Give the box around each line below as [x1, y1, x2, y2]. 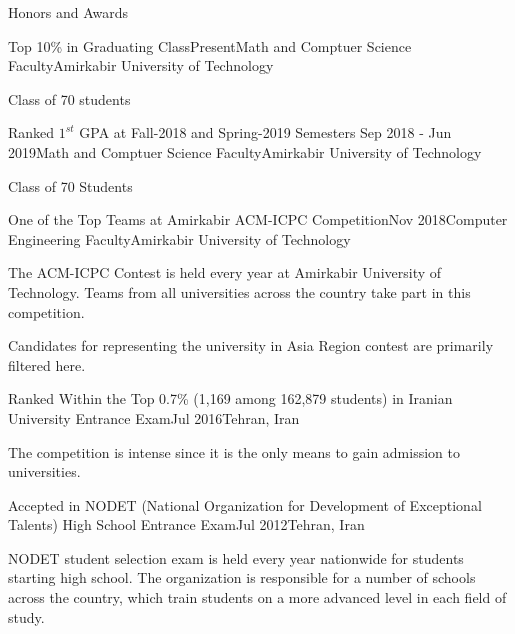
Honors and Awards [8, 2, 129, 22]
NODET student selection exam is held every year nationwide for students [8, 547, 464, 568]
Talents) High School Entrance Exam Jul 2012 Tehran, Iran [8, 514, 365, 535]
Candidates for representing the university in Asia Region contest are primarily [8, 335, 494, 356]
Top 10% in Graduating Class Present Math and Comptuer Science [8, 35, 412, 56]
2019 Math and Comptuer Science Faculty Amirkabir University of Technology [8, 141, 482, 162]
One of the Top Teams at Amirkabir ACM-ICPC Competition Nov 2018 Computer [8, 209, 508, 230]
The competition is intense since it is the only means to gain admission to [8, 441, 460, 462]
